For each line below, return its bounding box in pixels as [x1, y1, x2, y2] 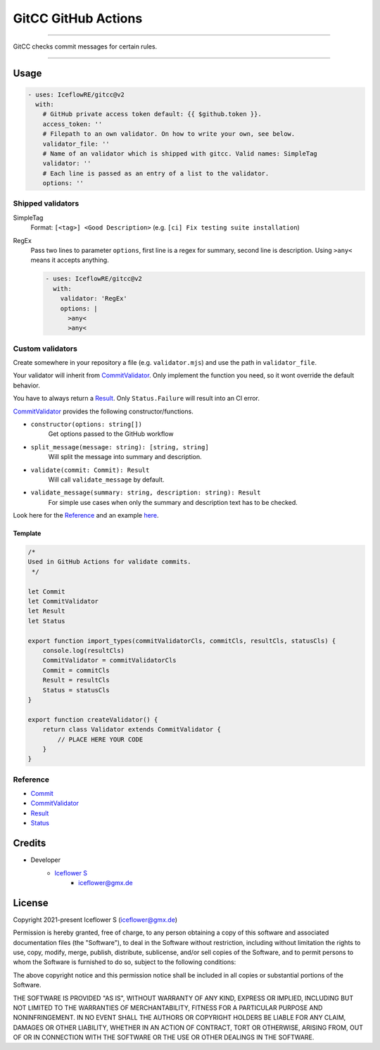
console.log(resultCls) [42, 646, 125, 654]
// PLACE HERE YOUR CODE [57, 735, 144, 743]
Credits [13, 837, 46, 849]
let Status [27, 617, 65, 625]
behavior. [13, 381, 40, 389]
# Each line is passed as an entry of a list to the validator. [42, 169, 270, 177]
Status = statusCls [42, 686, 110, 694]
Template [13, 529, 42, 538]
